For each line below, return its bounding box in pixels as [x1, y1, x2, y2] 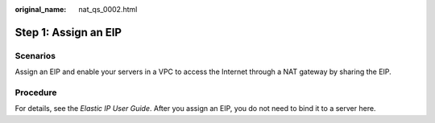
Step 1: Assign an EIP [14, 25, 122, 39]
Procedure [14, 87, 57, 98]
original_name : [14, 5, 67, 14]
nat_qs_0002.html [78, 5, 138, 14]
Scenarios [14, 50, 56, 61]
